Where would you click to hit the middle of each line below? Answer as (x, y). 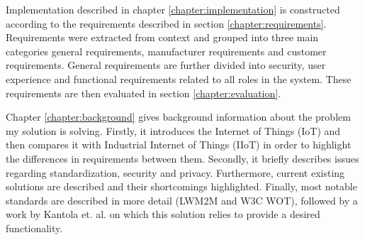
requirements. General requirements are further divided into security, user (166, 65)
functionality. (34, 228)
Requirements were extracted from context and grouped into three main (162, 37)
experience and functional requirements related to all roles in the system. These (179, 78)
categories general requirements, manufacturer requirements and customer (166, 51)
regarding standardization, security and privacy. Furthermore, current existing (175, 172)
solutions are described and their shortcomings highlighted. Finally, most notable (181, 186)
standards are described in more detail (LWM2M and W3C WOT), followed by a (182, 200)
